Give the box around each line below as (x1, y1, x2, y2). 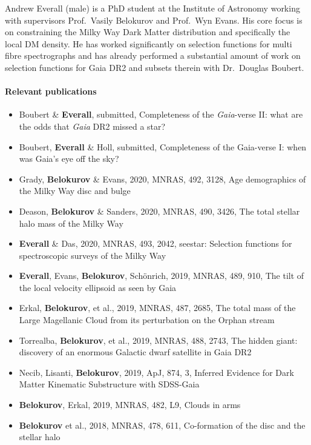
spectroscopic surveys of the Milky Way (19, 249, 166, 261)
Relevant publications (5, 85, 97, 98)
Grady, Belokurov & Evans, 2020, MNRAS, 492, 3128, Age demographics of (19, 172, 306, 185)
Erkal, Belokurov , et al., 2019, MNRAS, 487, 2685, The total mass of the (19, 301, 296, 314)
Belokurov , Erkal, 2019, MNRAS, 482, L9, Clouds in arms (19, 398, 241, 411)
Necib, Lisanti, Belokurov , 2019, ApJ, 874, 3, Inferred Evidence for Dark (19, 366, 294, 378)
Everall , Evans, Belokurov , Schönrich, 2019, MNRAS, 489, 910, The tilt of (19, 269, 304, 282)
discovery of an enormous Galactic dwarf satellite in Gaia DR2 (19, 346, 252, 358)
